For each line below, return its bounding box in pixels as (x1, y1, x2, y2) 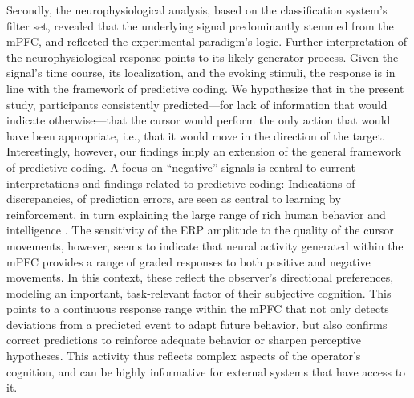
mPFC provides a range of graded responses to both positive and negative (6, 253, 371, 270)
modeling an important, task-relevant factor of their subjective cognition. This (6, 284, 392, 301)
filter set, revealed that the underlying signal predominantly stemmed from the (6, 17, 394, 34)
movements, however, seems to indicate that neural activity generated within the (6, 237, 404, 254)
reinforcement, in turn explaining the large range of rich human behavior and (6, 205, 386, 222)
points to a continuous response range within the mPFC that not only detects (6, 300, 389, 317)
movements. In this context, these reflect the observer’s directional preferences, (6, 269, 394, 286)
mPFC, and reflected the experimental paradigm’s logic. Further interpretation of (6, 33, 408, 50)
